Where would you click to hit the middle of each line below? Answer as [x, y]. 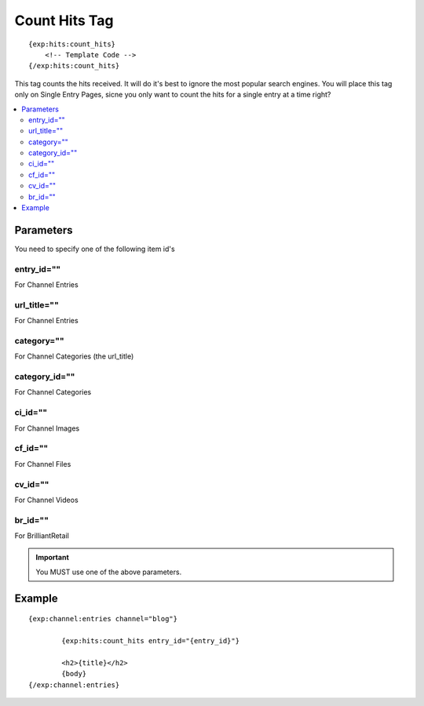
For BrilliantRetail [42, 536]
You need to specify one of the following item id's [95, 249]
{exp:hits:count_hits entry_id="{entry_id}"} [150, 641]
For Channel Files [43, 464]
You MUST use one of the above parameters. [109, 572]
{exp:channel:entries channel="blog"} [103, 619]
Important [53, 558]
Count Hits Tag [64, 20]
